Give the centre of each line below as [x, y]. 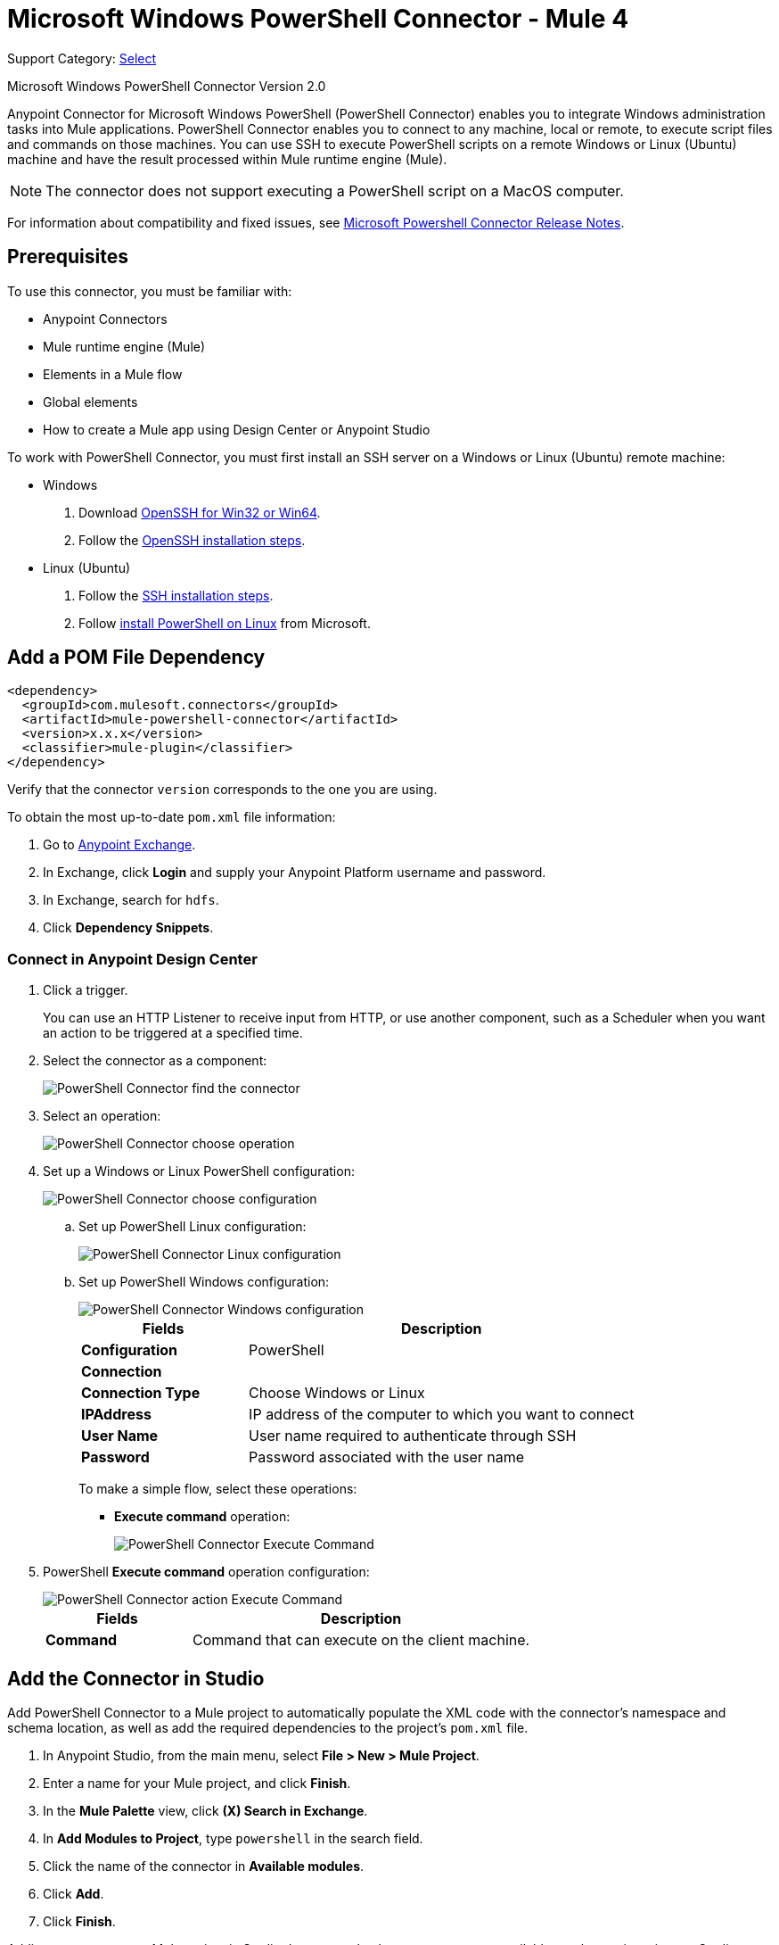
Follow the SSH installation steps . [176, 595]
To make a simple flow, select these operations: [218, 1489]
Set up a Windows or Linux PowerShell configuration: [199, 1171]
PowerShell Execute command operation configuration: [206, 1572]
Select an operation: [102, 1116]
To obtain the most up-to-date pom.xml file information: [172, 817]
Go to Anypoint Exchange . [119, 845]
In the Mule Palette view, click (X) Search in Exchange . [205, 1811]
